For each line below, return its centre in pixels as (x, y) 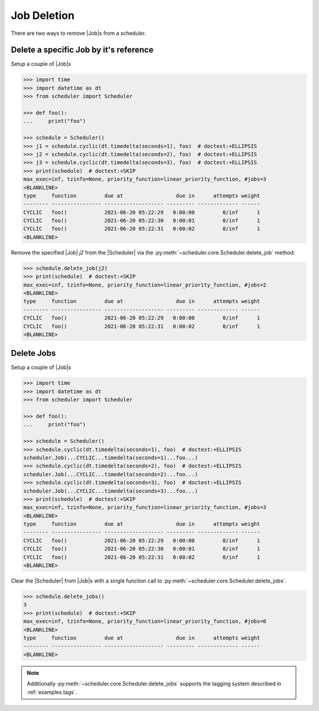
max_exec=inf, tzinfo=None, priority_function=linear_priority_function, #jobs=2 (145, 285)
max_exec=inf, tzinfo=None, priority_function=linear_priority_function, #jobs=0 (145, 621)
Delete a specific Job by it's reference (82, 50)
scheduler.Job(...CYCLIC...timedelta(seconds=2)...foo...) (110, 474)
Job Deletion (43, 15)
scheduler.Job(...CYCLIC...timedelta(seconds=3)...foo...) (110, 491)
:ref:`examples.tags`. (52, 692)
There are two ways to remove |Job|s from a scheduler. (79, 33)
